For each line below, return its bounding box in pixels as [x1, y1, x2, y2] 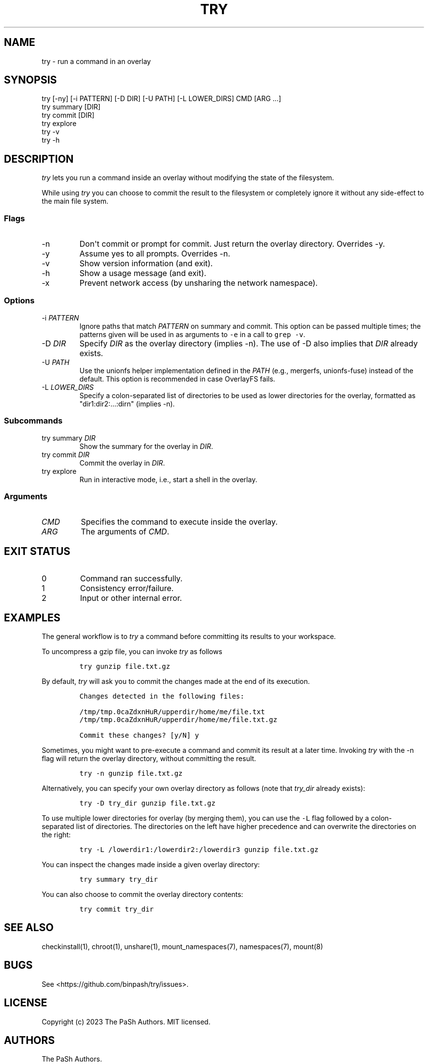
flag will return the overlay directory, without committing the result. [42, 754, 257, 763]
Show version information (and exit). [79, 258, 213, 269]
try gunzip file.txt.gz [79, 662, 171, 670]
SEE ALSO [4, 921, 54, 934]
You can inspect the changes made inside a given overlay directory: [42, 860, 260, 869]
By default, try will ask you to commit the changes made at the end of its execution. [42, 677, 310, 685]
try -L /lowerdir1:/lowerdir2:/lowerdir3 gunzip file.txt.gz [79, 845, 319, 853]
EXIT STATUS [4, 545, 70, 557]
